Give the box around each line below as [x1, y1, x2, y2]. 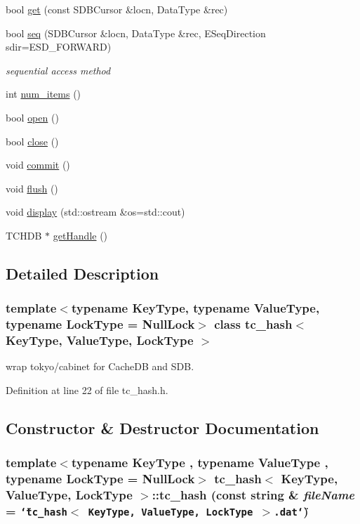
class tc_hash [214, 315, 293, 333]
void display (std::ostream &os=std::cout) [6, 204, 185, 219]
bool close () [6, 133, 59, 148]
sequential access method [6, 63, 111, 77]
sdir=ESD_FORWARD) [6, 39, 112, 54]
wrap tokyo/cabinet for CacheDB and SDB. [6, 359, 194, 374]
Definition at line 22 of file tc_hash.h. [6, 382, 168, 397]
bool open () [6, 110, 59, 124]
